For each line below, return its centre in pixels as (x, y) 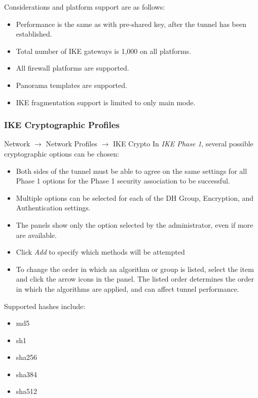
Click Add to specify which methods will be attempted (100, 252)
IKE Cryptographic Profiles (62, 125)
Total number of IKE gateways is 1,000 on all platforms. (103, 51)
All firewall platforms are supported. (72, 68)
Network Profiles (71, 144)
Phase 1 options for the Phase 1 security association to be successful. (123, 181)
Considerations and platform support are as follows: (85, 7)
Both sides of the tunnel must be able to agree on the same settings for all (132, 171)
